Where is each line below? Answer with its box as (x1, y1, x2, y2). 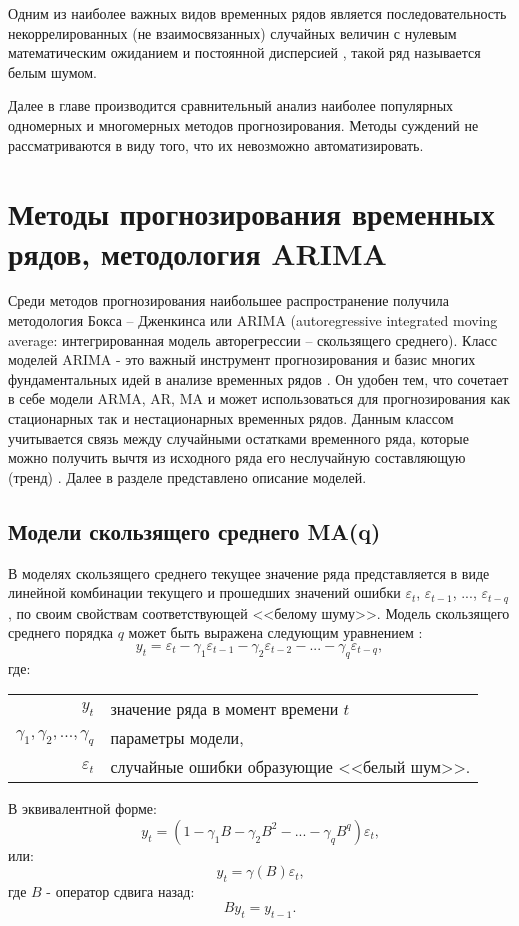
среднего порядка (8, 622, 113, 643)
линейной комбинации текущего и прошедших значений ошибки (8, 582, 401, 603)
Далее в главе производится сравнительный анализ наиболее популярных (8, 95, 454, 116)
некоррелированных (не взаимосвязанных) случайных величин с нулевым (8, 22, 457, 43)
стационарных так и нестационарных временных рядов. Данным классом (8, 408, 454, 429)
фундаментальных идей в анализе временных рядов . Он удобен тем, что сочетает (8, 368, 509, 389)
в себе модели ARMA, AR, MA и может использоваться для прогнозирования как (8, 388, 511, 409)
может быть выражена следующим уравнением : (128, 622, 423, 643)
